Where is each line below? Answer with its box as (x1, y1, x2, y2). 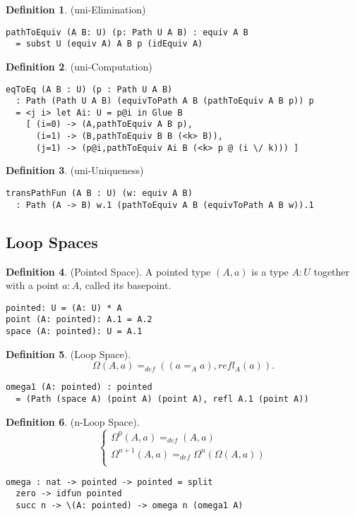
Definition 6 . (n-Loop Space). (6, 414, 140, 429)
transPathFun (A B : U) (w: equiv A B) (6, 188, 193, 199)
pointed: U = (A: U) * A (6, 302, 122, 313)
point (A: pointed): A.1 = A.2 (6, 314, 152, 325)
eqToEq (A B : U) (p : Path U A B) (6, 84, 173, 94)
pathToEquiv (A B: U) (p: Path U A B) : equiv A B (6, 27, 248, 37)
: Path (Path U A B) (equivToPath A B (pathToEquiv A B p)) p (16, 96, 314, 106)
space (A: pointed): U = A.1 (6, 326, 143, 337)
